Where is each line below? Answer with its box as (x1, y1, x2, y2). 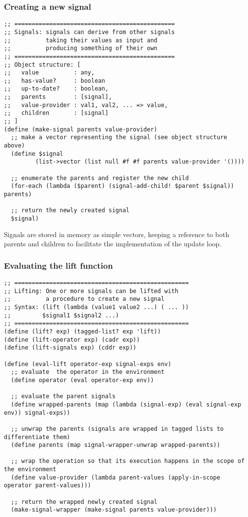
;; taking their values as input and (4, 37, 157, 44)
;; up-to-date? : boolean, (4, 85, 109, 92)
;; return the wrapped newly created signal (11, 498, 157, 505)
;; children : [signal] (4, 110, 109, 117)
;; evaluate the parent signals (11, 393, 116, 400)
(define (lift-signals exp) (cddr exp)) (4, 344, 137, 351)
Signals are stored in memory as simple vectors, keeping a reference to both (4, 229, 229, 239)
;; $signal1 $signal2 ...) (4, 312, 119, 319)
